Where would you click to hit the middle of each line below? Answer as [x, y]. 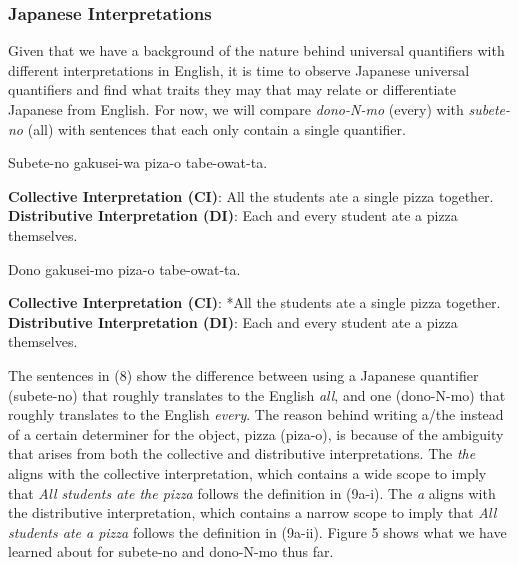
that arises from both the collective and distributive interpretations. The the [242, 453]
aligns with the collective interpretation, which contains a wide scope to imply [247, 472]
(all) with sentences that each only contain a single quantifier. [216, 128]
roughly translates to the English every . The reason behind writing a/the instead [256, 414]
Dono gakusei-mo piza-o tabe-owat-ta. [124, 268]
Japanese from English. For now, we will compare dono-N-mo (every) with [236, 109]
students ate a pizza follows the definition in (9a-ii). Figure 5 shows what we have [257, 531]
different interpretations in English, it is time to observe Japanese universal [239, 69]
